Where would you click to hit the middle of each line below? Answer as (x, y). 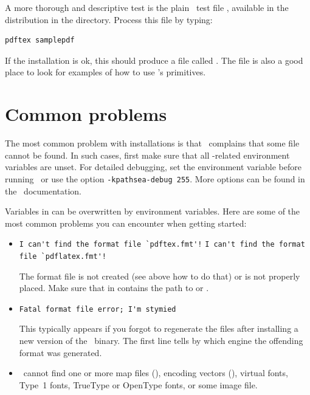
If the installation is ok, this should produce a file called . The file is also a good (154, 60)
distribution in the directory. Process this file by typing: (109, 19)
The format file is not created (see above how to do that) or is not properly (160, 276)
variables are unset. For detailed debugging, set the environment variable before (153, 167)
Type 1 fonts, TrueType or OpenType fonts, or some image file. (138, 384)
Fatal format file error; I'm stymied (98, 309)
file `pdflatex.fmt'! (63, 256)
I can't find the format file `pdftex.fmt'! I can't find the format (162, 245)
